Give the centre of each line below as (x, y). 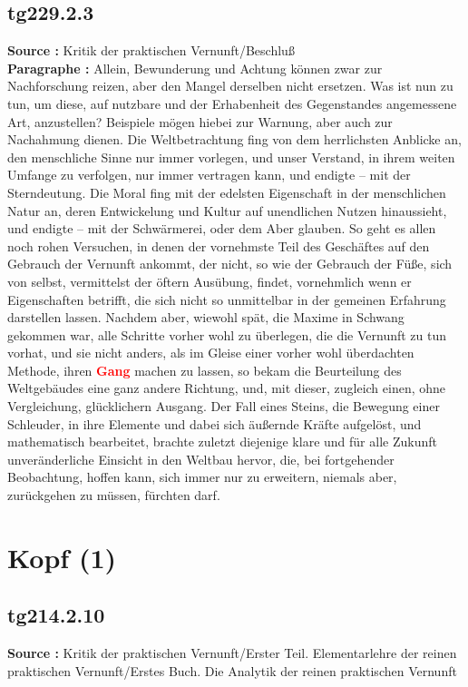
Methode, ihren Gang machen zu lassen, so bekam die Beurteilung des (205, 370)
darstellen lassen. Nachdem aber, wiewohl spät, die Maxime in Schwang (206, 317)
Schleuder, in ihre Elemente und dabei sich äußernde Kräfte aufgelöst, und (214, 423)
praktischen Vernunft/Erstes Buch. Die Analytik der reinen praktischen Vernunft (232, 670)
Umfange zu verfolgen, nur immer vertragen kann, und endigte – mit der (209, 175)
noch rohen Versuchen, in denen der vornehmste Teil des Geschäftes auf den (219, 245)
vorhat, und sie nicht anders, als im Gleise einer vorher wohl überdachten (211, 353)
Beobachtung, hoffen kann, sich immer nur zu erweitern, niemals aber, (202, 477)
